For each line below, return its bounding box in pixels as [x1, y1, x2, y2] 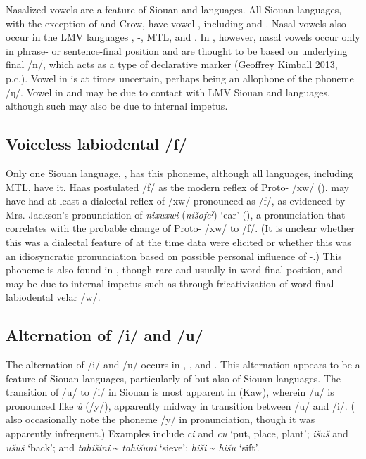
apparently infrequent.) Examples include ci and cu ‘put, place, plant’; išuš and [6, 426, 348, 441]
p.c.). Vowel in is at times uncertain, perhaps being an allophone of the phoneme [6, 70, 354, 85]
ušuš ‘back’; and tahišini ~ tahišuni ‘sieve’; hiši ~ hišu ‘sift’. [6, 439, 260, 454]
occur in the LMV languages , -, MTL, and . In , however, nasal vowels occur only [6, 30, 360, 44]
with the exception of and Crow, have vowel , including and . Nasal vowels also [6, 15, 346, 30]
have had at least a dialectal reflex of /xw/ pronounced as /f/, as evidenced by [6, 193, 346, 208]
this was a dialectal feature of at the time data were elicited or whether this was [6, 234, 351, 249]
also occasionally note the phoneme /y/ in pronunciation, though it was [6, 412, 315, 427]
